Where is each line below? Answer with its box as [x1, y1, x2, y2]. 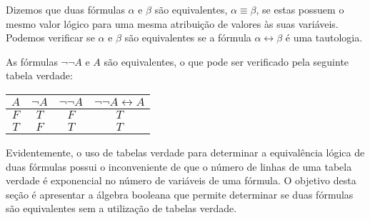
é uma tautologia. [285, 30, 363, 45]
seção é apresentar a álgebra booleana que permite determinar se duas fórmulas [6, 186, 354, 201]
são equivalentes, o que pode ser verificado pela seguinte [104, 54, 349, 69]
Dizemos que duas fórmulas [6, 2, 125, 16]
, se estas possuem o [256, 2, 344, 16]
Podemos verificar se [6, 30, 95, 45]
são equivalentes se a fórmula [124, 30, 251, 45]
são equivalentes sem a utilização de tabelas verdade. [6, 201, 237, 216]
